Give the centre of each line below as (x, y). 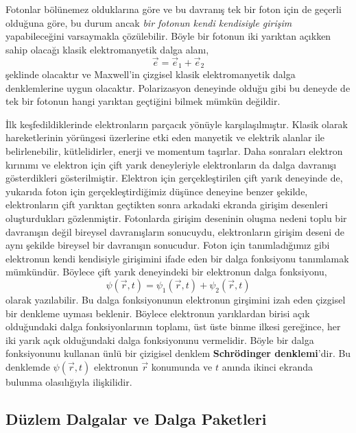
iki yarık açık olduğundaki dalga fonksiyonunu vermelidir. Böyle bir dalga (160, 339)
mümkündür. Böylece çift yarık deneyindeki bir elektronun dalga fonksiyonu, (166, 272)
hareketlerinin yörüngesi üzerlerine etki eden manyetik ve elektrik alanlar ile (165, 137)
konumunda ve (182, 366)
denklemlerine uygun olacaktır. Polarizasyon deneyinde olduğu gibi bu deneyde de (178, 87)
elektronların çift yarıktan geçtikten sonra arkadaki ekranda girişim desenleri (167, 205)
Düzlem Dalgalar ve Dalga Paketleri (136, 418)
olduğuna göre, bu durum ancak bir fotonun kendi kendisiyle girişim (149, 22)
